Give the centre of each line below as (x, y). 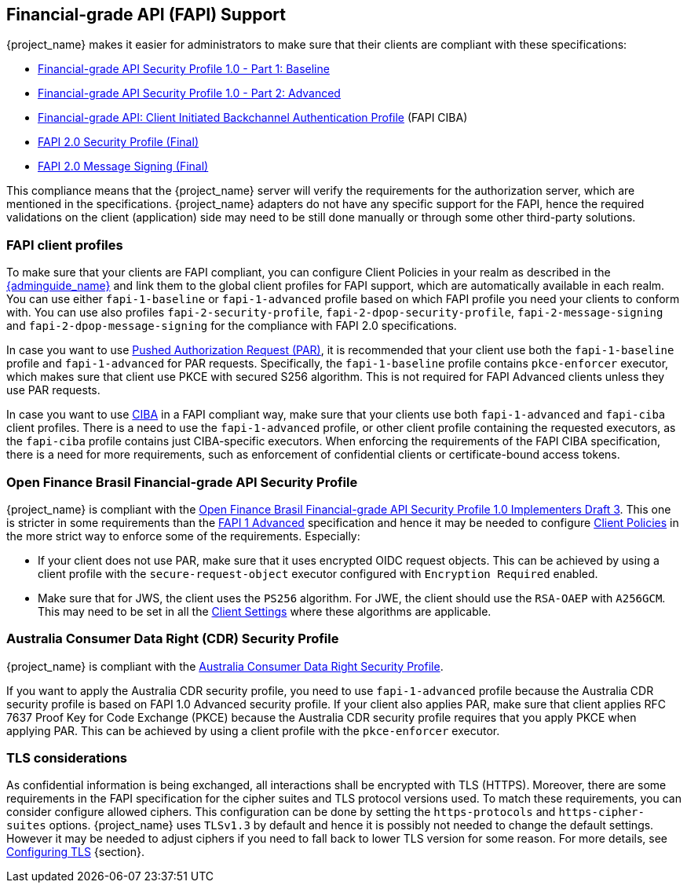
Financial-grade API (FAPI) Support (146, 15)
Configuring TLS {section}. (75, 852)
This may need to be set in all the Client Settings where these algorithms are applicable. (265, 611)
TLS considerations (67, 758)
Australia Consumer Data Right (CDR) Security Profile (173, 639)
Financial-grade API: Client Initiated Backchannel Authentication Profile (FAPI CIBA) (253, 118)
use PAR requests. (53, 390)
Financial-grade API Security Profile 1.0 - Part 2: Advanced (189, 93)
